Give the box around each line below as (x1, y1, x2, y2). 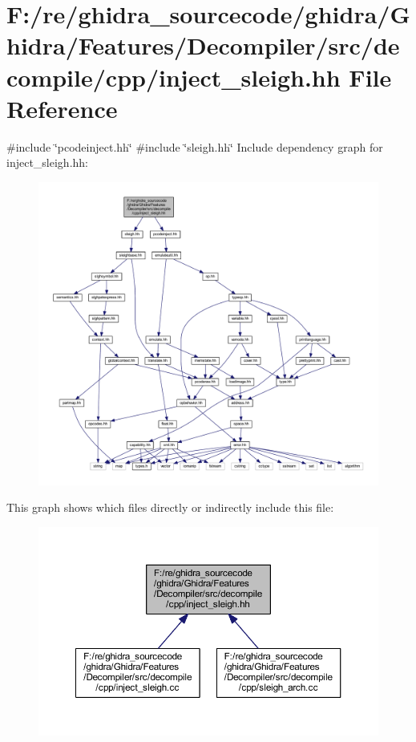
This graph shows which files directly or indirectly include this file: (6, 499, 334, 516)
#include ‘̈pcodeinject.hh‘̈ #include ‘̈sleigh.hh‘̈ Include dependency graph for (6, 138, 383, 155)
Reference (6, 91, 118, 124)
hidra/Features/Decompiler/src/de (6, 29, 400, 62)
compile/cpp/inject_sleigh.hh (6, 60, 341, 93)
